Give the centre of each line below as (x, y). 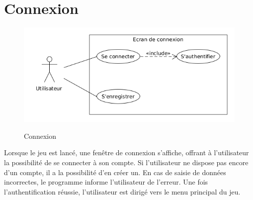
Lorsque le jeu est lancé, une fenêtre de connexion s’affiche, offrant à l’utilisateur (126, 152)
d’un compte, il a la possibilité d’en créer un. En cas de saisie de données (115, 172)
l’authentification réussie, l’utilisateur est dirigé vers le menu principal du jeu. (122, 191)
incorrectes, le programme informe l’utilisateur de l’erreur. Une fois (106, 182)
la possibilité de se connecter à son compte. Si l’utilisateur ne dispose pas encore (126, 162)
